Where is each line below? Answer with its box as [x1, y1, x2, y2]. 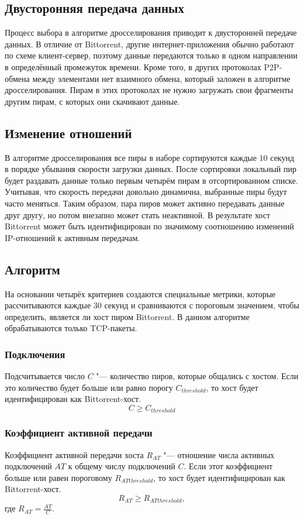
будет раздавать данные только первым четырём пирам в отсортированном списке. [5, 174, 298, 186]
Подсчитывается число [5, 370, 85, 382]
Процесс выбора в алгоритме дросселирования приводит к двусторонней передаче [5, 26, 297, 39]
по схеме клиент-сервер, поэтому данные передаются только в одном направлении [5, 49, 298, 61]
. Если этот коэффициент [184, 460, 273, 472]
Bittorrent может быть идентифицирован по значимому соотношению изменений [5, 220, 294, 232]
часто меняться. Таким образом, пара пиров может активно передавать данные [5, 197, 285, 209]
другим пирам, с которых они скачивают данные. [5, 95, 180, 107]
